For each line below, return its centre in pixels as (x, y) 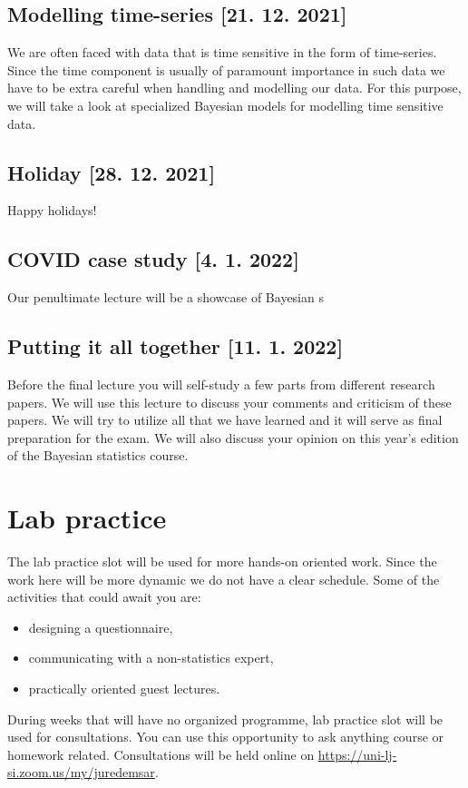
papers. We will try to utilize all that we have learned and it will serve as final (225, 420)
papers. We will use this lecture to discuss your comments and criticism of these (229, 402)
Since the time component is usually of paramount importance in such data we (226, 69)
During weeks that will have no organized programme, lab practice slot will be (225, 719)
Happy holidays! (52, 210)
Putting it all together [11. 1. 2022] (175, 346)
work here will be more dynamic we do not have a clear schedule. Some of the (224, 579)
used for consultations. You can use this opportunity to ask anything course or (226, 737)
